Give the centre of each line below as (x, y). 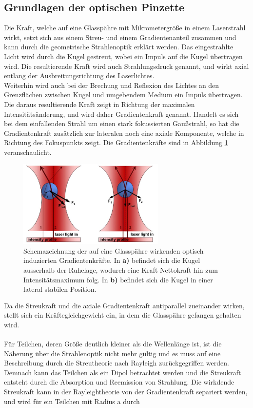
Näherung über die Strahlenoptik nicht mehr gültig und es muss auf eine (112, 353)
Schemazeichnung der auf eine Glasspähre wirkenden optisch (114, 250)
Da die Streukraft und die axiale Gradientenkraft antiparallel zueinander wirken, (124, 305)
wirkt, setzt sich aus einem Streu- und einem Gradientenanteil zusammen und (120, 37)
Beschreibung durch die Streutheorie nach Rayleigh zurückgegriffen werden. (117, 363)
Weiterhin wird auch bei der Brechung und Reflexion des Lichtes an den (112, 85)
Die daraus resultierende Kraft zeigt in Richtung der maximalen (99, 104)
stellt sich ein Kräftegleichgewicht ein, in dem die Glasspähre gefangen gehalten (123, 315)
